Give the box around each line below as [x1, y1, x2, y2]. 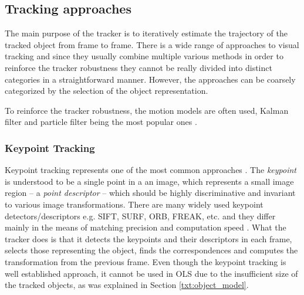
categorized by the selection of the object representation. [5, 84, 208, 97]
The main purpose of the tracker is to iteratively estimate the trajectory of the [5, 27, 288, 39]
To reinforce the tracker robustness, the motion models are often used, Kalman [5, 104, 289, 116]
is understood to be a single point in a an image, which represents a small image [5, 175, 294, 187]
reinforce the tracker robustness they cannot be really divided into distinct [5, 61, 272, 73]
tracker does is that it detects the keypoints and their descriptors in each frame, [5, 232, 292, 245]
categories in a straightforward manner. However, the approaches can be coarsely [5, 73, 296, 85]
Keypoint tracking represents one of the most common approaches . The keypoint [5, 164, 296, 176]
